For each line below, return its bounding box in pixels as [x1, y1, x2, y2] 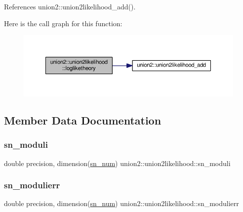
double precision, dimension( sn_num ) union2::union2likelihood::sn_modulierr [4, 198, 239, 209]
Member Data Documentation [4, 112, 162, 127]
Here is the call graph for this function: [4, 18, 122, 28]
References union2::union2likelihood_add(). [4, 1, 136, 11]
